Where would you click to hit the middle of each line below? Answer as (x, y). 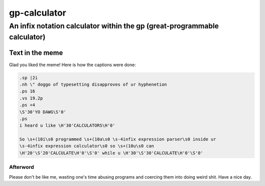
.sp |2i (28, 78)
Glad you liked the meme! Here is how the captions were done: (72, 65)
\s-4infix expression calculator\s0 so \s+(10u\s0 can (87, 146)
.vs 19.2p (31, 98)
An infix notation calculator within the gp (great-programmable (114, 26)
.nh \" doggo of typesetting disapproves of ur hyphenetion (93, 84)
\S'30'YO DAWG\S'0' (43, 112)
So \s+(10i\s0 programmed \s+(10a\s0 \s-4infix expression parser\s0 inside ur (118, 139)
